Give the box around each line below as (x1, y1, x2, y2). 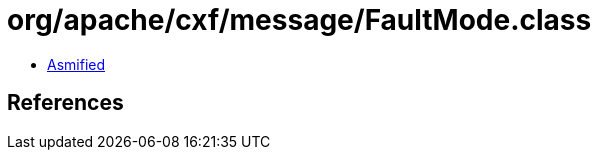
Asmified (47, 55, 106, 73)
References (7, 90, 124, 116)
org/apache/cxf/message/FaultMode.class (7, 3, 592, 37)
